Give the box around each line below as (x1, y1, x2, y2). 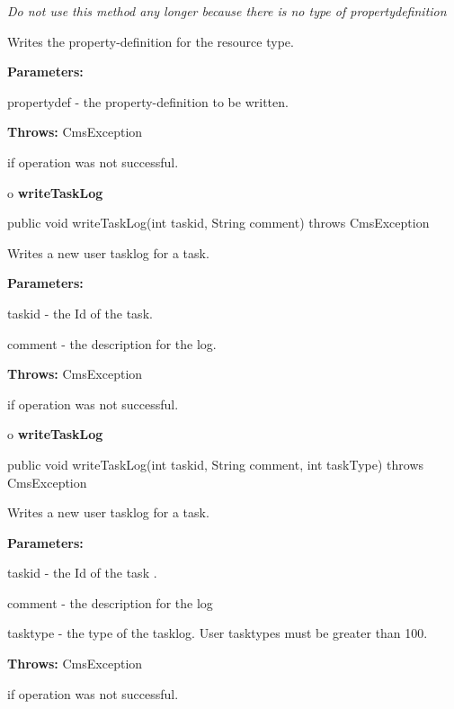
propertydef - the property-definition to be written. (7, 92, 289, 111)
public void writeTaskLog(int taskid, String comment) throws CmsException (7, 213, 430, 232)
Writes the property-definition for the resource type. (7, 31, 294, 50)
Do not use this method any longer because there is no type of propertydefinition (7, 2, 447, 20)
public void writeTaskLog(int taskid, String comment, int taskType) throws (7, 454, 424, 473)
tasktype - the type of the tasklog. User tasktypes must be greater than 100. (7, 624, 428, 642)
